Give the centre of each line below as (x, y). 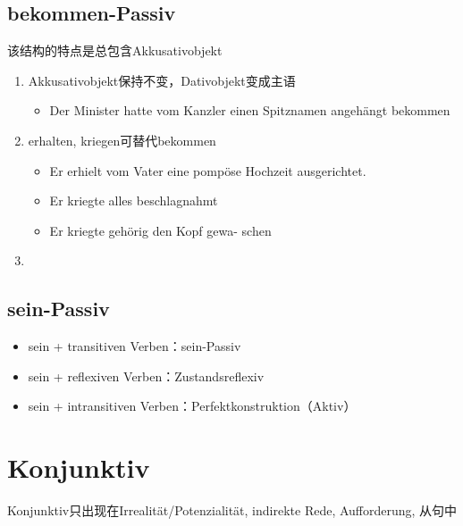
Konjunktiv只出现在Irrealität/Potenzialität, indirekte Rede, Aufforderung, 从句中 (232, 510)
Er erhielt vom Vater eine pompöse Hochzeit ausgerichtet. (208, 170)
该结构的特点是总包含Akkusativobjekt (115, 50)
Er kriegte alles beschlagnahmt (134, 200)
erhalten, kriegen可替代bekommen (122, 140)
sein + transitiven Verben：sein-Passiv (135, 346)
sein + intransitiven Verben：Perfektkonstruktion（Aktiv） (192, 406)
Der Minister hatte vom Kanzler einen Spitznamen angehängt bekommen (250, 110)
